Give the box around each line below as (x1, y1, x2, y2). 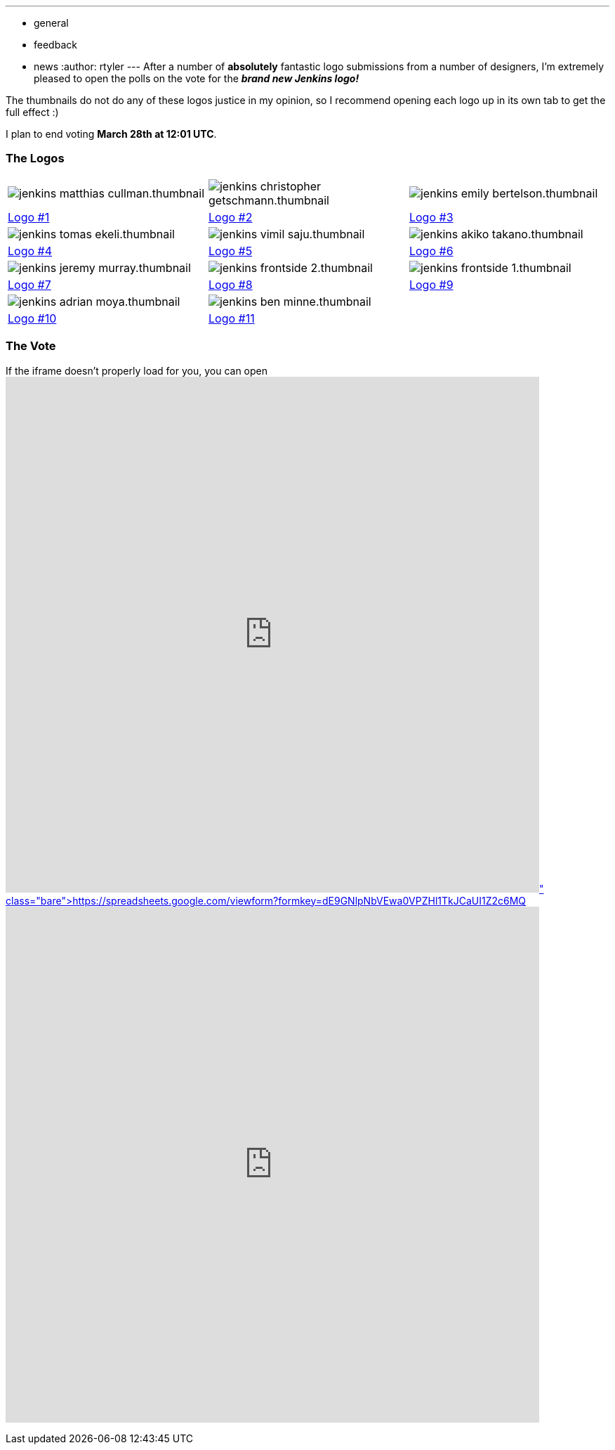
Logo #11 (208, 311, 255, 325)
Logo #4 (8, 243, 53, 258)
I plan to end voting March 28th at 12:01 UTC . (6, 128, 217, 140)
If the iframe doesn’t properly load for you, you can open (6, 364, 267, 377)
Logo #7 (8, 277, 51, 292)
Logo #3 (409, 209, 454, 224)
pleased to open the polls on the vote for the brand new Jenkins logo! (34, 72, 359, 84)
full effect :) (6, 106, 59, 118)
